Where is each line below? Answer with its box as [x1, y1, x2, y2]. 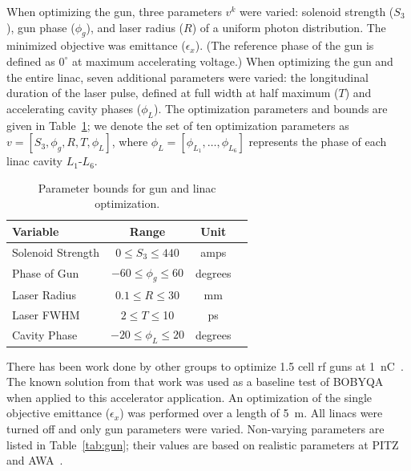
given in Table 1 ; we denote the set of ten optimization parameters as [6, 116, 349, 133]
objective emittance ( [6, 404, 111, 421]
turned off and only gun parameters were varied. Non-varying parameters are [6, 420, 385, 437]
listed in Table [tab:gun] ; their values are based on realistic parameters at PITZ [6, 436, 399, 453]
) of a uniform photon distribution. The [191, 18, 386, 35]
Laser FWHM [12, 306, 80, 323]
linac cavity [6, 152, 62, 169]
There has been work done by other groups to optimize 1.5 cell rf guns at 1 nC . [6, 357, 404, 374]
